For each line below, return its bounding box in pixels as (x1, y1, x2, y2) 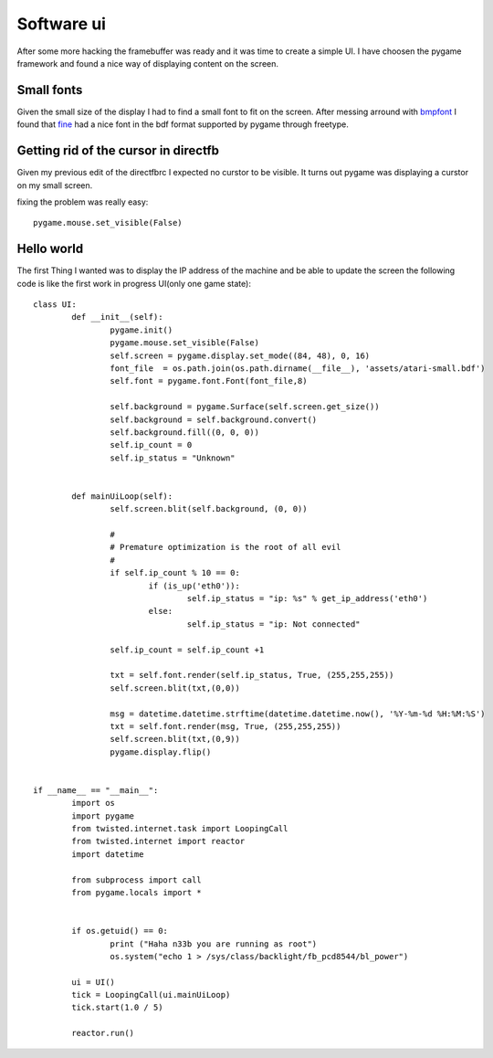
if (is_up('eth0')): (148, 580, 241, 591)
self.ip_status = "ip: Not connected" (186, 619, 361, 630)
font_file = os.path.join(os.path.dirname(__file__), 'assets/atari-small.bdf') (110, 363, 486, 374)
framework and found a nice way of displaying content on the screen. (16, 58, 278, 69)
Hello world (16, 241, 84, 257)
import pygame (71, 810, 135, 821)
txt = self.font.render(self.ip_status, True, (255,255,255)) (110, 670, 394, 681)
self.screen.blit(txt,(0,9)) (110, 734, 241, 745)
